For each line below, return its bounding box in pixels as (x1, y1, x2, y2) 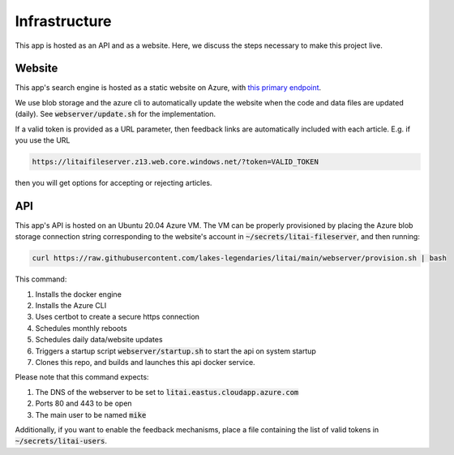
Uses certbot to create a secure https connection (35, 312, 200, 322)
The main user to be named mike (35, 410, 147, 419)
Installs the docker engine (35, 289, 122, 299)
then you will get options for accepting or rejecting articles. (15, 178, 212, 187)
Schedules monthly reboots (35, 323, 127, 333)
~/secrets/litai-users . (15, 436, 108, 446)
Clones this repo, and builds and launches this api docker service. (35, 357, 255, 367)
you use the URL (15, 135, 71, 145)
